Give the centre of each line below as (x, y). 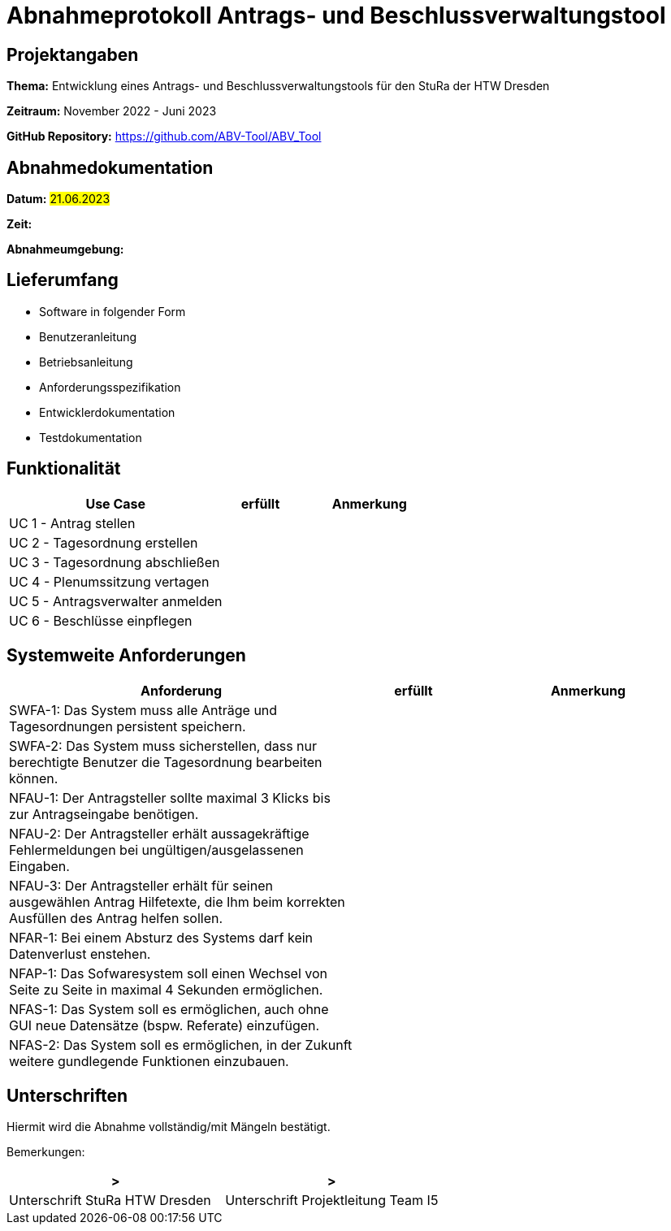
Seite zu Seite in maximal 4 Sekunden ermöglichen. (166, 989)
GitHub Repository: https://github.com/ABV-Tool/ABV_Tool (164, 137)
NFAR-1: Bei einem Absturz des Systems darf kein (161, 937)
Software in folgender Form (113, 311)
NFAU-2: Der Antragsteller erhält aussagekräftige (159, 833)
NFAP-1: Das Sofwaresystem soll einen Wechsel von (168, 973)
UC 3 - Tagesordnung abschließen (115, 562)
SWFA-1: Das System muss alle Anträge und (143, 710)
